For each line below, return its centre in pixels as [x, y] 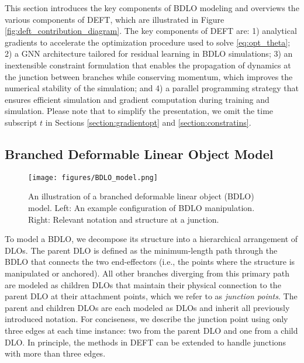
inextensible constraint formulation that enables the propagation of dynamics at [148, 65]
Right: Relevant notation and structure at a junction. [124, 219]
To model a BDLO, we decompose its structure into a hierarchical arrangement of [151, 239]
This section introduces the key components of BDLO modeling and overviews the [152, 8]
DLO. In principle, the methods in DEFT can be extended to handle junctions [146, 342]
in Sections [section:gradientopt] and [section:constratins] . [148, 122]
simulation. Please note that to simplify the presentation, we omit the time [139, 111]
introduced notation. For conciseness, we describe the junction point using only [146, 319]
